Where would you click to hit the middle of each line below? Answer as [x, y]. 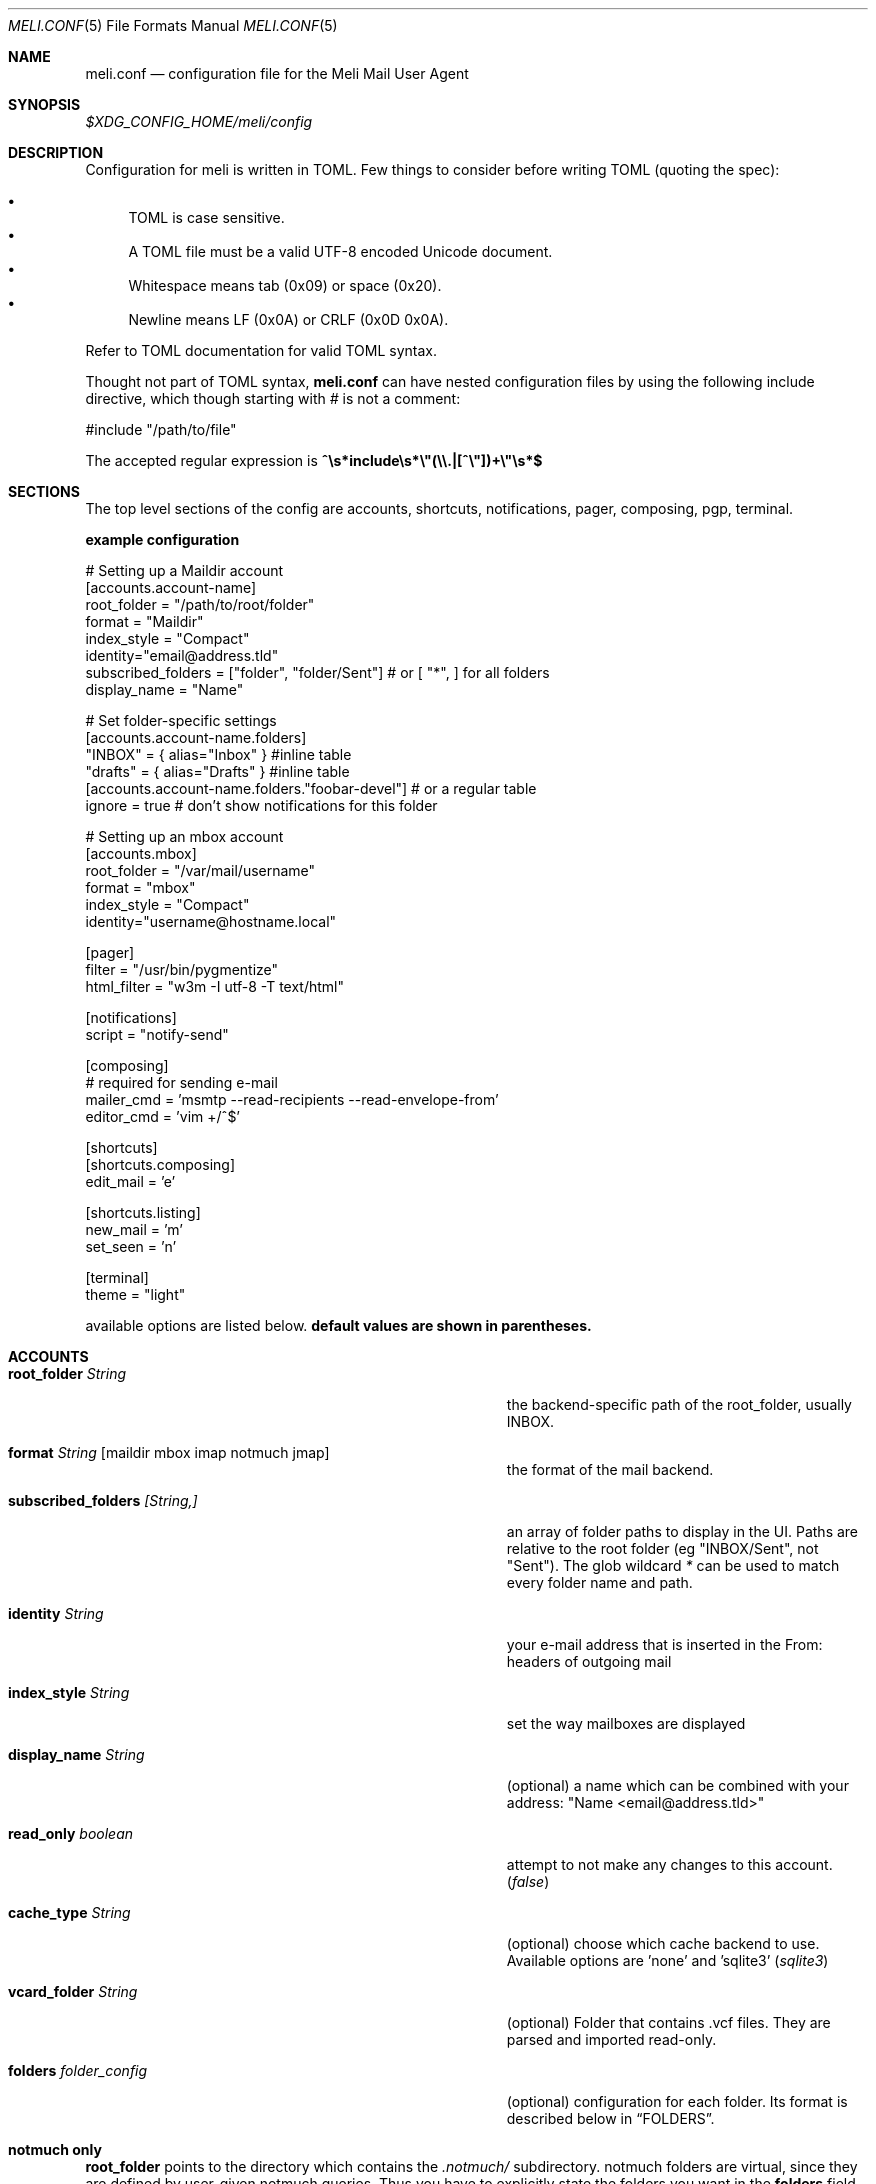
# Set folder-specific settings [181, 720]
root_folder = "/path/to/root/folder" [200, 604]
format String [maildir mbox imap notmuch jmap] [169, 1452]
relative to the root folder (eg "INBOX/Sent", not [662, 1548]
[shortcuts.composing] [160, 1164]
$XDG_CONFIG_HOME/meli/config [199, 121]
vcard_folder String [73, 1991]
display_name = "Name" [164, 689]
